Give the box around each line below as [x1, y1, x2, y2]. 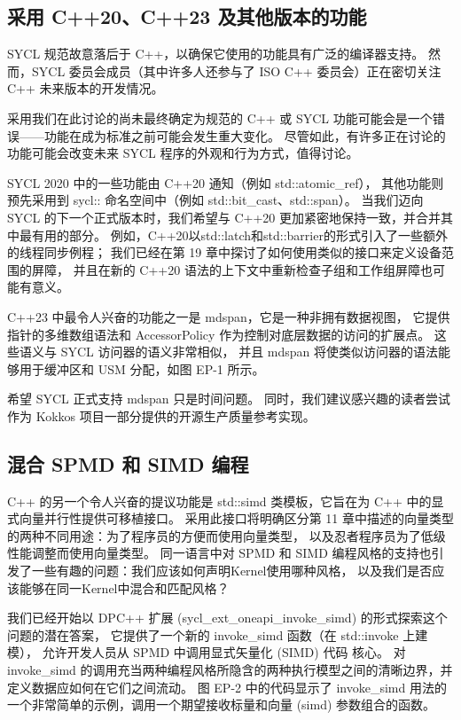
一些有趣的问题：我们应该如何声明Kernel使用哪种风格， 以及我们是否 [31, 561, 433, 580]
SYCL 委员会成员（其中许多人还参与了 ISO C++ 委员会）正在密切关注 [31, 61, 441, 80]
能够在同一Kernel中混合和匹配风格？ [19, 578, 230, 597]
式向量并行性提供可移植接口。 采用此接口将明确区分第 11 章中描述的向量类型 [7, 509, 454, 528]
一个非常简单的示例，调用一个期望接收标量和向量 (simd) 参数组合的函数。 [7, 695, 436, 714]
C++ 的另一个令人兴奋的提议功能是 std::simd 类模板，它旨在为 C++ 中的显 [7, 491, 444, 510]
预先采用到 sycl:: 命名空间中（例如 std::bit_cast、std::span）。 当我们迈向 [7, 191, 424, 209]
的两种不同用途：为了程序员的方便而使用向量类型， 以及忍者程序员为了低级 [7, 526, 446, 544]
